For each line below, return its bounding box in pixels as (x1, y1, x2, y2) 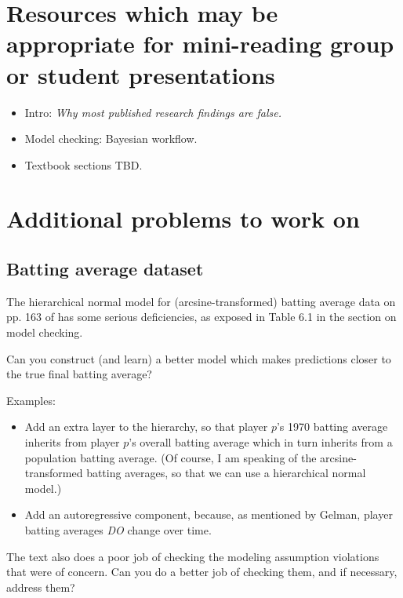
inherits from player (24, 434, 120, 450)
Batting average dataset (6, 257, 204, 281)
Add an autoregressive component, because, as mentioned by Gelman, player (24, 506, 393, 523)
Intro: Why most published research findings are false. (24, 104, 282, 120)
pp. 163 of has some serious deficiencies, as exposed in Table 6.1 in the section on (6, 308, 397, 325)
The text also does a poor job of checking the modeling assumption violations (6, 548, 379, 564)
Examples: (6, 392, 56, 408)
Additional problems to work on (6, 202, 360, 235)
